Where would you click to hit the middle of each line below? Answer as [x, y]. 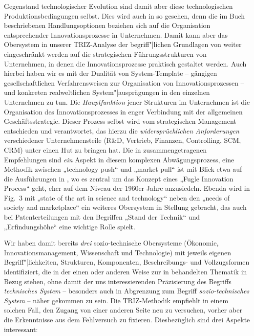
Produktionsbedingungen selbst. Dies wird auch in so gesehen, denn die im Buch [125, 15]
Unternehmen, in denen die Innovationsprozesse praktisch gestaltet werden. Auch [125, 63]
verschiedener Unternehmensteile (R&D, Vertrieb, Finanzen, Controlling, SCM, [123, 140]
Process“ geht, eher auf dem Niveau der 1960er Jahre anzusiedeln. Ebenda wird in [127, 188]
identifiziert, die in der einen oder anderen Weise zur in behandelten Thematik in [126, 272]
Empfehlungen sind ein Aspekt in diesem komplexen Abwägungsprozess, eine [119, 159]
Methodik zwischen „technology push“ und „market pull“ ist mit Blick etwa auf [123, 169]
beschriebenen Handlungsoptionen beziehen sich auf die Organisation [107, 25]
